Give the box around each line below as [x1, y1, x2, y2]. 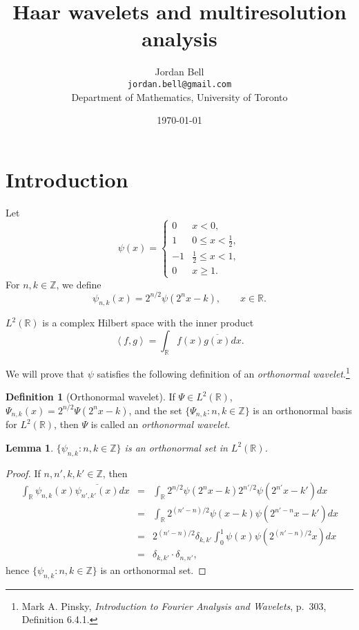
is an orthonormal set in [124, 440, 228, 454]
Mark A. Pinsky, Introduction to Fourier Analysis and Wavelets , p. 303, [21, 598, 327, 613]
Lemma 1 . [6, 440, 54, 454]
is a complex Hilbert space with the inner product [42, 315, 254, 330]
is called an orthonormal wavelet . [90, 417, 231, 432]
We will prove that [6, 366, 84, 380]
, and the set [128, 402, 182, 417]
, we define [56, 277, 101, 291]
